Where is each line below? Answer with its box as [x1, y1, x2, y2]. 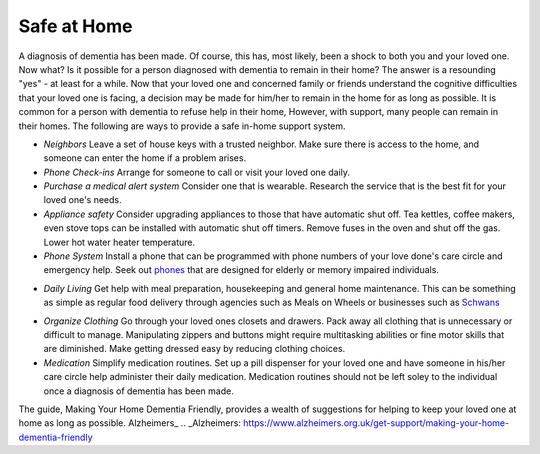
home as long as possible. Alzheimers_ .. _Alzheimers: [18, 417, 242, 429]
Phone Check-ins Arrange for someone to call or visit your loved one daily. [43, 166, 350, 178]
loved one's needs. [43, 194, 122, 206]
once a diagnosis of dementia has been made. [43, 385, 234, 397]
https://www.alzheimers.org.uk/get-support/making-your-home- [243, 417, 510, 429]
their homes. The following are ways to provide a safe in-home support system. [18, 120, 346, 132]
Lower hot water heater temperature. [43, 236, 196, 248]
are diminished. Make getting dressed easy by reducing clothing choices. [43, 343, 346, 355]
